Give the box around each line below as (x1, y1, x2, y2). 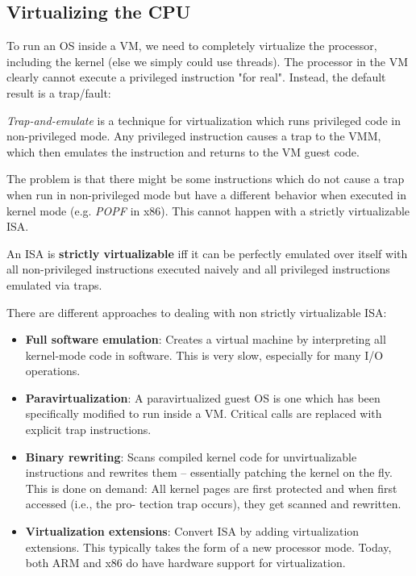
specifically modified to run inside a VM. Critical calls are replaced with (25, 405, 382, 422)
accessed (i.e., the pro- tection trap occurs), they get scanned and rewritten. (25, 495, 401, 512)
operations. (25, 362, 81, 379)
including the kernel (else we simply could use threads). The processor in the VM (6, 52, 408, 69)
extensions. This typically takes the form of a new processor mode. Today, (25, 538, 392, 555)
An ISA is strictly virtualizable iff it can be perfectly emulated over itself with (6, 244, 408, 261)
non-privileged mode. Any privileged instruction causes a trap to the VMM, (6, 127, 381, 144)
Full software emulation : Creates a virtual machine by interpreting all (25, 331, 386, 348)
